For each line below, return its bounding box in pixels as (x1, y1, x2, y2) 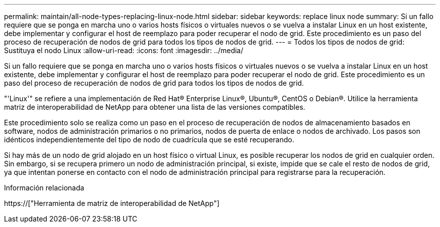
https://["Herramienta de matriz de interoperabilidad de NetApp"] (4, 199, 219, 207)
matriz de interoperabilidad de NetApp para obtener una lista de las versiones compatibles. (4, 103, 305, 111)
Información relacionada (4, 183, 84, 192)
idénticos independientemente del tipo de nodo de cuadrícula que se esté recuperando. (4, 135, 294, 144)
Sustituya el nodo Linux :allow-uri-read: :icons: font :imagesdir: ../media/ (4, 46, 244, 55)
